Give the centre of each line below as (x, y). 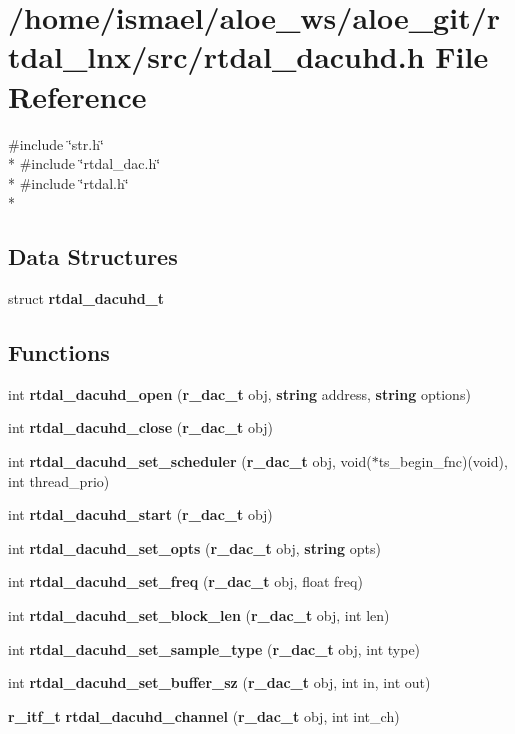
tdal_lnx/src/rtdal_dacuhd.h (216, 56)
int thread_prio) (59, 480)
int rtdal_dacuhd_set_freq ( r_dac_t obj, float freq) (185, 581)
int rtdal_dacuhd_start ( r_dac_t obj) (140, 514)
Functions (59, 352)
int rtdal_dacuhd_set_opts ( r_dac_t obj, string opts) (194, 547)
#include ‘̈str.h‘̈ (56, 143)
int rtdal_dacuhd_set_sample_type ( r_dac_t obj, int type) (214, 648)
